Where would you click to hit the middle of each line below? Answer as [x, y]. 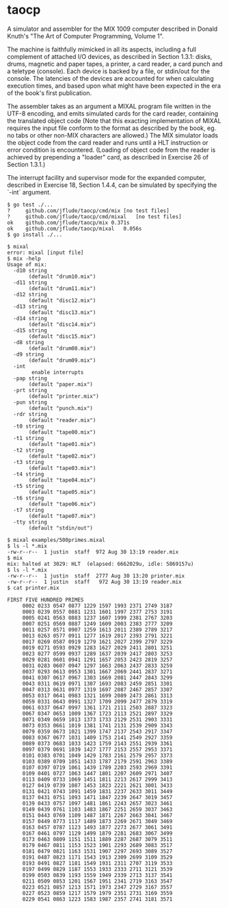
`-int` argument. [29, 192]
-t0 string [29, 426]
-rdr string [30, 414]
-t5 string [29, 486]
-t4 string [29, 474]
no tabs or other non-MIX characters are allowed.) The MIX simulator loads [113, 135]
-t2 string [29, 450]
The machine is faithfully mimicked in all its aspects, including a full [102, 49]
